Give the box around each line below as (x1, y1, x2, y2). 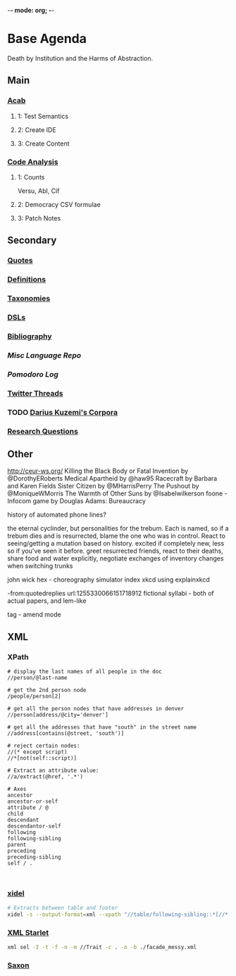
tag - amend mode (7, 611, 61, 619)
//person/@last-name (7, 674, 68, 681)
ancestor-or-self (7, 798, 58, 805)
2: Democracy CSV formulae (17, 200, 101, 208)
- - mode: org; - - (7, 6, 55, 14)
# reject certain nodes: (7, 742, 80, 750)
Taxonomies (7, 293, 51, 303)
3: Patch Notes (17, 213, 61, 222)
